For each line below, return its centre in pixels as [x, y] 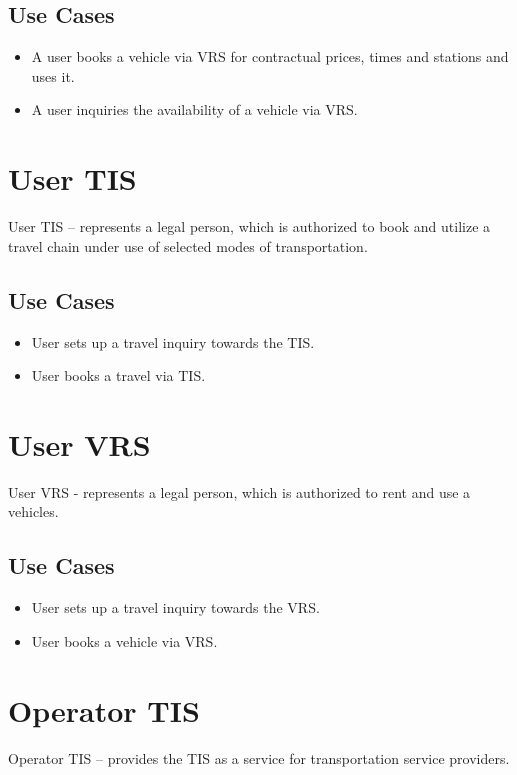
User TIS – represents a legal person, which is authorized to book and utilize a [249, 226]
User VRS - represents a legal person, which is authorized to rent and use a [239, 491]
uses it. [53, 75]
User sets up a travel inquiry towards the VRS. [175, 607]
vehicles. [33, 511]
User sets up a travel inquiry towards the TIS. [173, 341]
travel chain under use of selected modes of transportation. [188, 245]
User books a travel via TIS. [118, 375]
